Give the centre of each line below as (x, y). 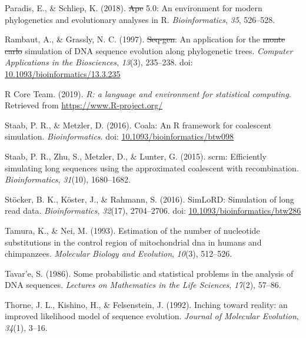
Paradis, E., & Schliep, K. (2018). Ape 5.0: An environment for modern (134, 8)
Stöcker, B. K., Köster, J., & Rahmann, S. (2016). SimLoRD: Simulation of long (149, 199)
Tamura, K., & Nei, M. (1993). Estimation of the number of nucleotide (132, 230)
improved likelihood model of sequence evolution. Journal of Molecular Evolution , (152, 316)
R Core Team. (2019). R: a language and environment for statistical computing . (148, 93)
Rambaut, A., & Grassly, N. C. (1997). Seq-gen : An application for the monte (145, 39)
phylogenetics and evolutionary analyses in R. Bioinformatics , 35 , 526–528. (140, 19)
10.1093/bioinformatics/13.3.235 (63, 73)
